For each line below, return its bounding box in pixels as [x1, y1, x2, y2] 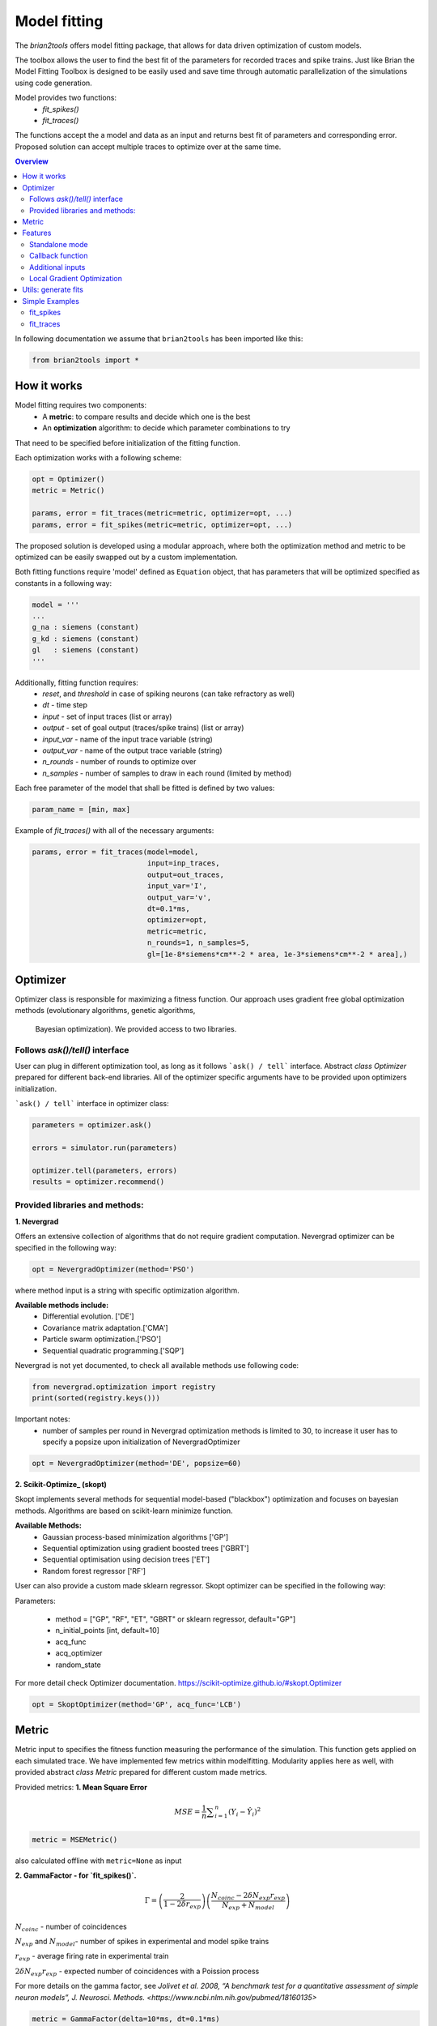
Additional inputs [29, 262, 86, 271]
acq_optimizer [55, 1648, 103, 1658]
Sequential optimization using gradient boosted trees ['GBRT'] [42, 1544, 250, 1553]
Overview [15, 156, 49, 166]
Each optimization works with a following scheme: [15, 452, 182, 462]
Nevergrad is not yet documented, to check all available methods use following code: [15, 1360, 299, 1370]
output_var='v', [146, 892, 212, 902]
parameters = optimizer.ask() [32, 1121, 152, 1130]
